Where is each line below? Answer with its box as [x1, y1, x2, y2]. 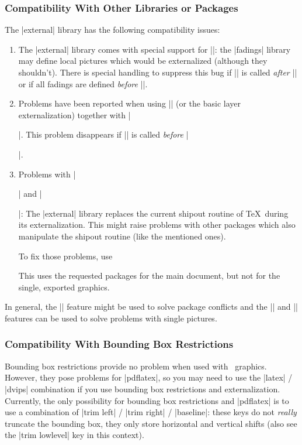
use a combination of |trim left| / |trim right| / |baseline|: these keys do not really [5, 406, 297, 418]
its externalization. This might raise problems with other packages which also [18, 218, 296, 231]
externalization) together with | [18, 108, 131, 121]
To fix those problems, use [18, 249, 113, 262]
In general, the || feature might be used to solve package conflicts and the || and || [5, 300, 298, 313]
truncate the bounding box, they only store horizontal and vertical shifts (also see [5, 417, 297, 429]
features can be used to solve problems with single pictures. [5, 311, 217, 324]
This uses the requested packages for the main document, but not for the [18, 269, 280, 282]
